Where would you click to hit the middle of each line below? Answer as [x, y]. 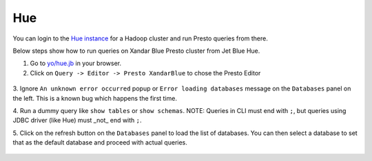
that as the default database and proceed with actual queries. [100, 143]
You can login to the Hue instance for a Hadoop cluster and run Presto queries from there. [140, 38]
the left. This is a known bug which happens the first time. [95, 98]
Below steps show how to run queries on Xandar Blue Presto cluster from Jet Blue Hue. [136, 51]
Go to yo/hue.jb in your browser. [76, 63]
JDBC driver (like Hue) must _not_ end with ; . [77, 121]
